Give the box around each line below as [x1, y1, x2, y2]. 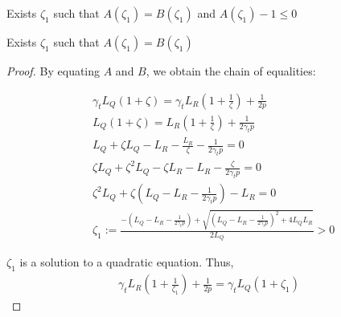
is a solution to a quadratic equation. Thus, [19, 254, 234, 270]
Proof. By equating [6, 63, 101, 79]
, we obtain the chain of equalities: [146, 63, 316, 79]
